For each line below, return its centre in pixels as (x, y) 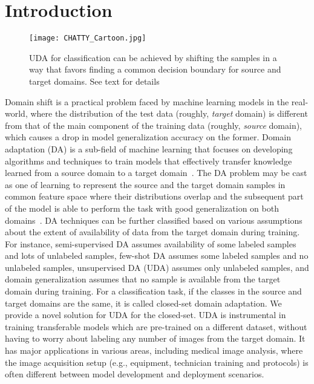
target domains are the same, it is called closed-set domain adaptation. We (143, 303)
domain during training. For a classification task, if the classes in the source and (153, 291)
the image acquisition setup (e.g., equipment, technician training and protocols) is (157, 362)
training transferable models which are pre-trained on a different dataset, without (156, 326)
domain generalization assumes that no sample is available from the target (143, 279)
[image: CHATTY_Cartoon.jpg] (88, 38)
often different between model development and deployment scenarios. (135, 374)
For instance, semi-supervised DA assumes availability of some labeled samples (151, 243)
